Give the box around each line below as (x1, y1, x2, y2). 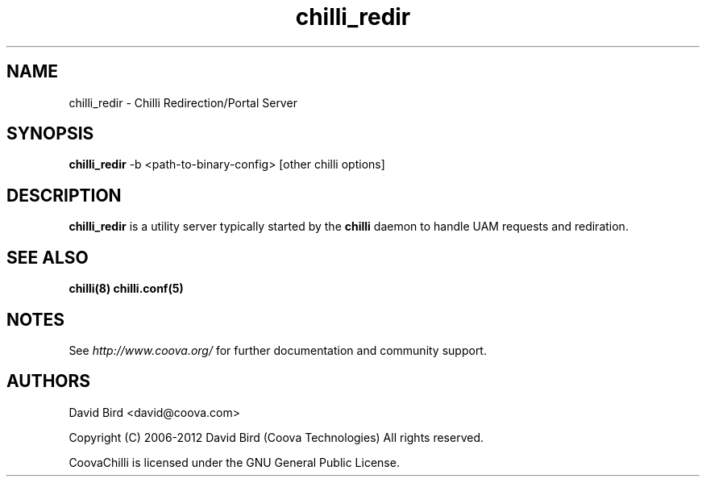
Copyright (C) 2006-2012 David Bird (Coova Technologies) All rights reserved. (69, 430, 484, 444)
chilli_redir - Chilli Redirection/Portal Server (69, 95, 297, 110)
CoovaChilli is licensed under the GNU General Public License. (69, 455, 400, 469)
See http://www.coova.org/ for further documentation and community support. (69, 343, 487, 357)
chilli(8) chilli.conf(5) (69, 281, 184, 296)
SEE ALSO (6, 247, 89, 268)
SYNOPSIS (6, 123, 94, 144)
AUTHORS (6, 371, 91, 392)
